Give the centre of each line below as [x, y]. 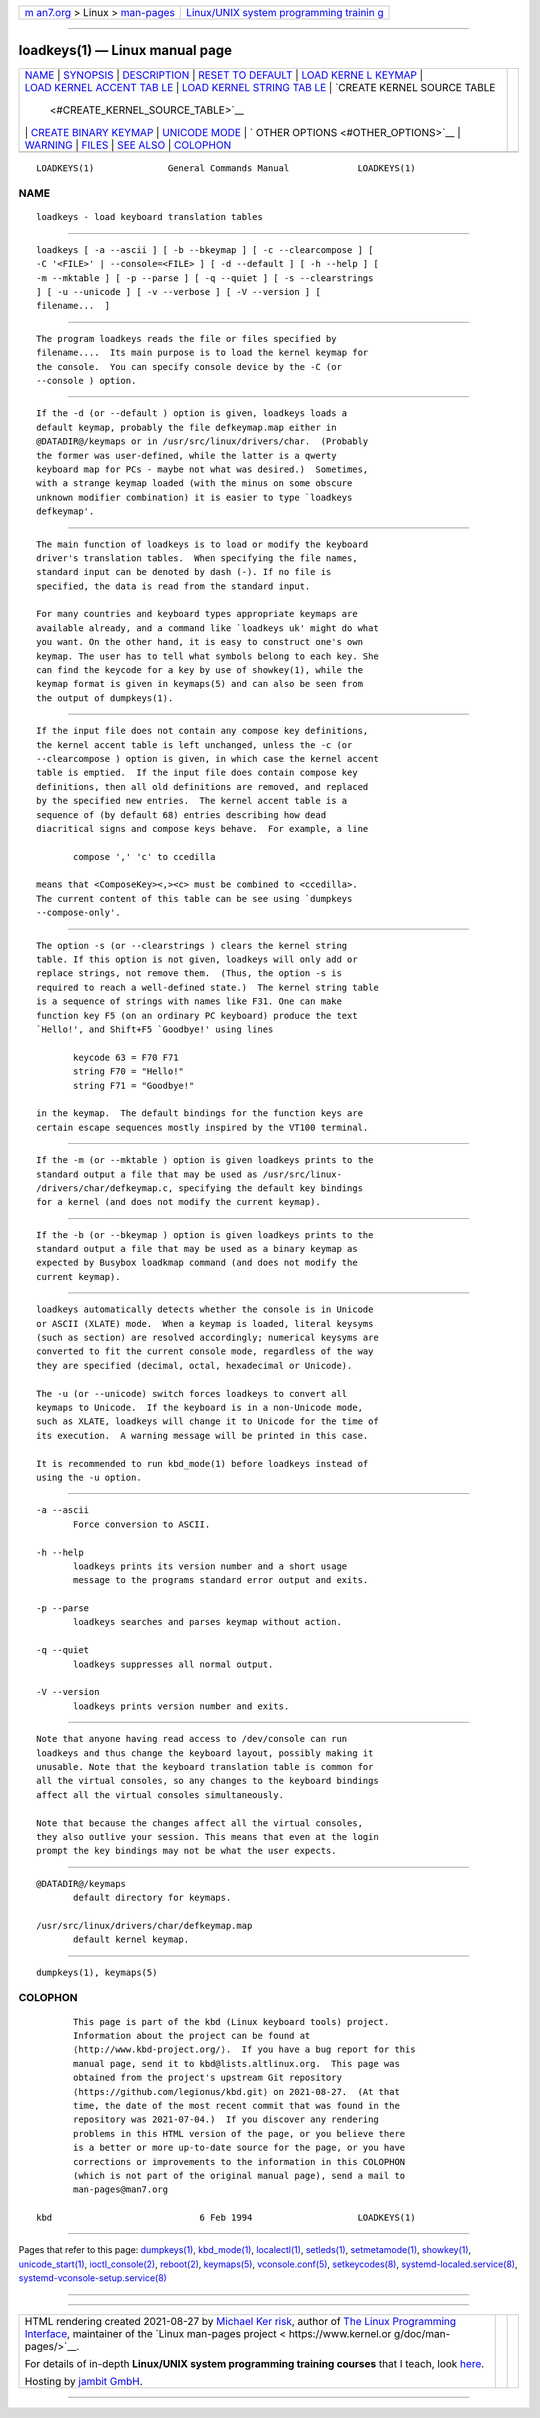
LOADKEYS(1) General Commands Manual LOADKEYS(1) [226, 168]
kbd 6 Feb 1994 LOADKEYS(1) [226, 2218]
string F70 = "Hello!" [129, 1071]
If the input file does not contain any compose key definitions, [202, 731]
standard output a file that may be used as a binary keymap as [197, 1249]
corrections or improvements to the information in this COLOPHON [239, 2161]
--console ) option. [86, 380]
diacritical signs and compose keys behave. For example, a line [202, 828]
